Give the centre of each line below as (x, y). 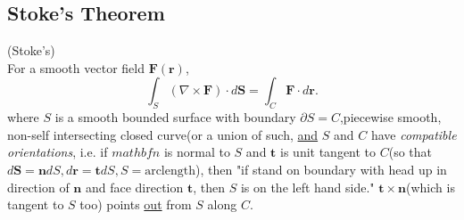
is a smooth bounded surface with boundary (175, 117)
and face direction (134, 187)
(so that (410, 152)
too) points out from (136, 204)
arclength (170, 171)
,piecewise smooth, (390, 117)
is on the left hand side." (307, 187)
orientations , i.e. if (58, 152)
